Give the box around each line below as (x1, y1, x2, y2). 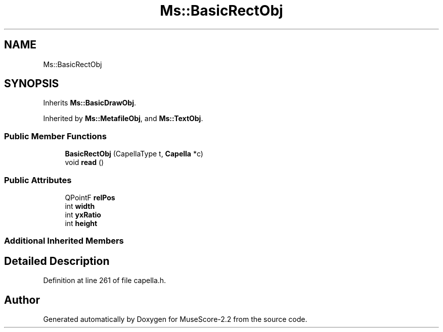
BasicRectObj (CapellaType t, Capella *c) (65, 149, 203, 158)
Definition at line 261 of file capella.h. (43, 276, 166, 285)
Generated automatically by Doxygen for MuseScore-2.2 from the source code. (43, 315, 307, 323)
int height (65, 218, 98, 228)
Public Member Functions (4, 131, 107, 141)
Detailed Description (4, 254, 110, 267)
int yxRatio (65, 210, 101, 219)
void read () (65, 158, 104, 167)
